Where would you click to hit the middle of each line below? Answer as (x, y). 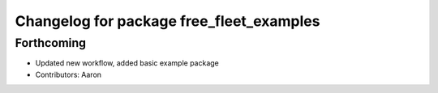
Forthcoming (51, 43)
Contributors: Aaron (68, 74)
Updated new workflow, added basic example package (127, 63)
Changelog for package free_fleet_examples (167, 21)
